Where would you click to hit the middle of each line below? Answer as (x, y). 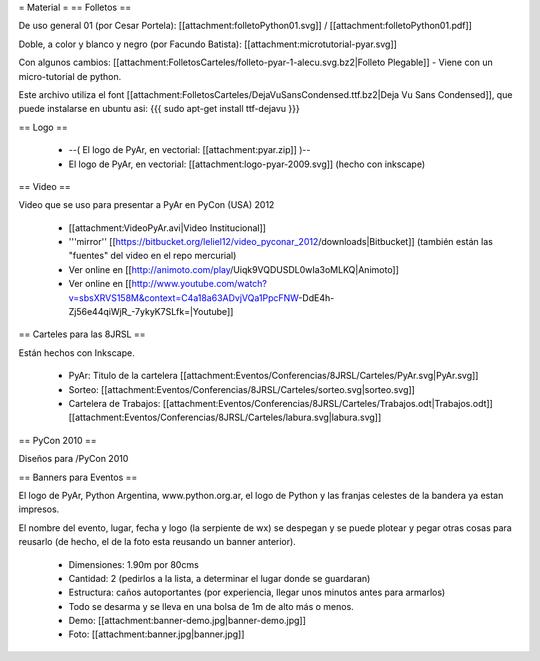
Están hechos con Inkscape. (76, 352)
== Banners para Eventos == (78, 477)
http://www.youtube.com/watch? (199, 284)
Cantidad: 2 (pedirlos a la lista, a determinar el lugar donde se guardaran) (219, 578)
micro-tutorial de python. (70, 76)
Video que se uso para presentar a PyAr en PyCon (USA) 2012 (146, 205)
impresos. (39, 509)
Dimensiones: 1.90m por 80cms (133, 564)
